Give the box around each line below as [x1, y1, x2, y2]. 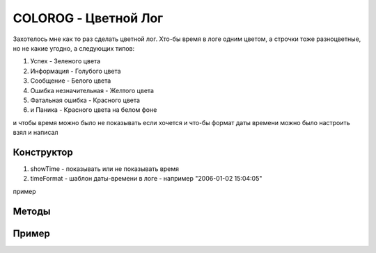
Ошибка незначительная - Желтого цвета [30, 86, 155, 95]
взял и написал [13, 129, 58, 137]
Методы [13, 205, 51, 217]
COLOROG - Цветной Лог [13, 10, 164, 26]
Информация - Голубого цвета [30, 67, 121, 75]
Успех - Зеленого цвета [30, 57, 101, 65]
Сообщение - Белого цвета [30, 76, 111, 85]
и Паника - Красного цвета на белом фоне [30, 106, 157, 114]
